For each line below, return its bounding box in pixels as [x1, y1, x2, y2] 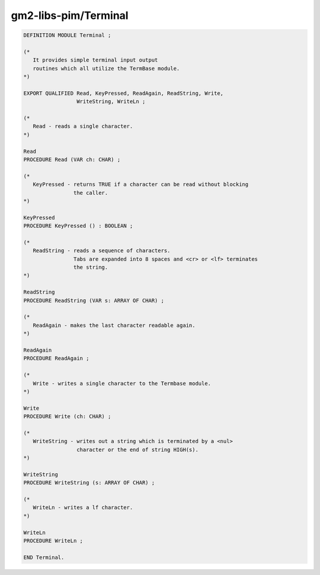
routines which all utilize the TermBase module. [33, 65, 180, 72]
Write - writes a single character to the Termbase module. [33, 380, 212, 387]
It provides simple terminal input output [33, 57, 158, 63]
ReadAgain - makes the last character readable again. [33, 322, 196, 329]
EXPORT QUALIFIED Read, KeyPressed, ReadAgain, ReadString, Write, [23, 89, 224, 97]
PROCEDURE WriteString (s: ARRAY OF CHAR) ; [23, 480, 155, 486]
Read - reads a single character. [33, 123, 133, 130]
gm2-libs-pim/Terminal [11, 9, 129, 22]
